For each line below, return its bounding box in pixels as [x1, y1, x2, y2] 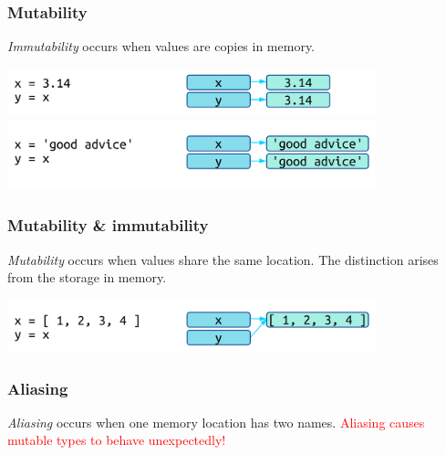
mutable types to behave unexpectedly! [7, 430, 226, 450]
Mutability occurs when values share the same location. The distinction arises [7, 249, 439, 269]
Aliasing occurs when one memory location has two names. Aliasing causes [7, 412, 425, 431]
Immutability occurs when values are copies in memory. [7, 37, 316, 56]
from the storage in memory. [7, 268, 167, 287]
